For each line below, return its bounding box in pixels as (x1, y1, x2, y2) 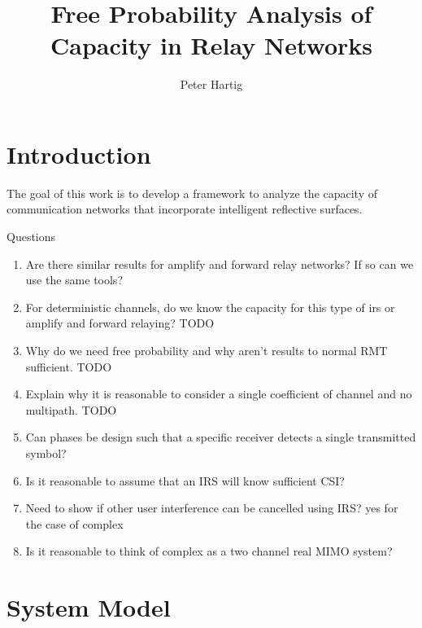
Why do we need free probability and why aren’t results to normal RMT (25, 342, 388, 358)
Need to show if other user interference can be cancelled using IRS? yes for (25, 499, 398, 516)
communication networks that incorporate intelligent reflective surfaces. (7, 200, 363, 217)
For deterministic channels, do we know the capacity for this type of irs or (25, 298, 395, 315)
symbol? (25, 444, 67, 461)
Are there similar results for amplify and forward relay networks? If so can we (25, 255, 414, 272)
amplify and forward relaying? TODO (25, 314, 215, 332)
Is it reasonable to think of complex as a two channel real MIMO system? (25, 542, 393, 560)
